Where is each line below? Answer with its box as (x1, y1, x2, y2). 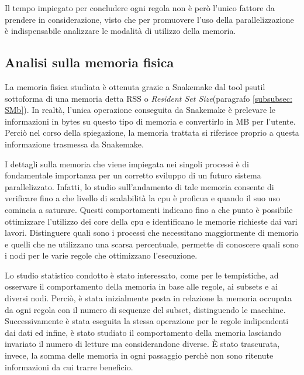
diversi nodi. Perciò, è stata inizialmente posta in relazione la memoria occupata (5, 292, 292, 304)
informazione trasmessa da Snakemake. (5, 137, 144, 150)
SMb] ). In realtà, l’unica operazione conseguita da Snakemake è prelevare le (5, 104, 276, 116)
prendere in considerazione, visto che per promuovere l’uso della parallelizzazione (5, 13, 294, 25)
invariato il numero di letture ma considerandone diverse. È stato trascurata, (5, 338, 280, 350)
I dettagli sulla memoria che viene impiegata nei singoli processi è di (5, 157, 250, 170)
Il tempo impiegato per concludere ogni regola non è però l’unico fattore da (5, 2, 275, 13)
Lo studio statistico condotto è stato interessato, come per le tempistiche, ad (5, 269, 279, 281)
